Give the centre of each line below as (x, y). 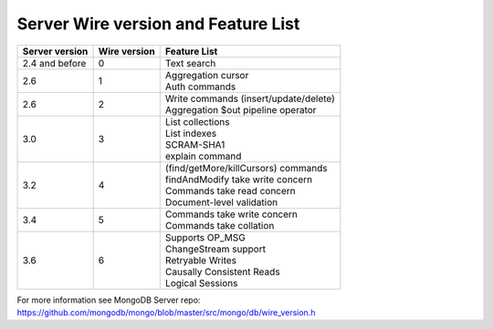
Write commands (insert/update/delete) (250, 98)
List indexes (191, 133)
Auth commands (200, 87)
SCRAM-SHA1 (195, 144)
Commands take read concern (230, 190)
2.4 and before (54, 63)
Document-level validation (221, 202)
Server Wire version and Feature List (158, 24)
